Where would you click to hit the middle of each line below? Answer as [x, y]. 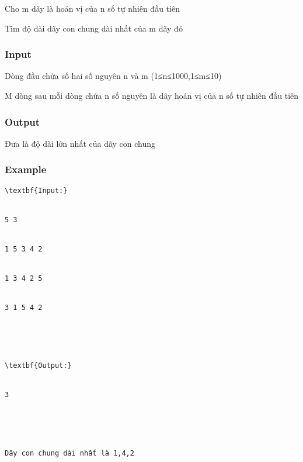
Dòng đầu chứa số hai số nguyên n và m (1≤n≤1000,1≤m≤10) [113, 76]
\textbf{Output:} [38, 366]
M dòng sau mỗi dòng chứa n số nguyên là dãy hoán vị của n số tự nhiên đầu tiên [152, 95]
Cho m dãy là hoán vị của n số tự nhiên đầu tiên [92, 8]
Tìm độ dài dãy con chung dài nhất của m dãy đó [94, 28]
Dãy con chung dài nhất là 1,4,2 [69, 454]
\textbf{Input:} [36, 190]
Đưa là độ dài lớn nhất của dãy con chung [80, 143]
